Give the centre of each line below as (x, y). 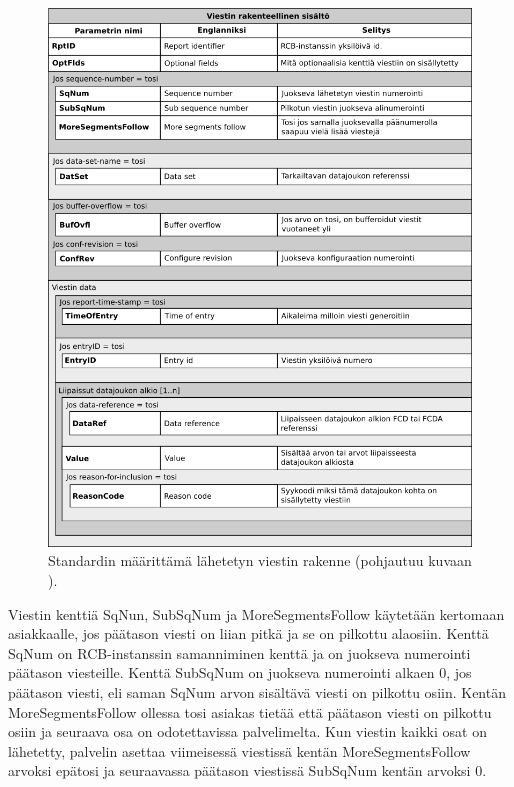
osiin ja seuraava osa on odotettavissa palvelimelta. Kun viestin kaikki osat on (247, 731)
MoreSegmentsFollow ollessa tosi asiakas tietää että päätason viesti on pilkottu (250, 711)
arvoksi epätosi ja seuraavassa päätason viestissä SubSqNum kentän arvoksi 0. (247, 770)
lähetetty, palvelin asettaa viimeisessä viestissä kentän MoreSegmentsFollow (239, 750)
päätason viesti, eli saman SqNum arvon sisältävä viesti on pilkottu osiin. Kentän (257, 692)
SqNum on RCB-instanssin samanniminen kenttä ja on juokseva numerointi (239, 652)
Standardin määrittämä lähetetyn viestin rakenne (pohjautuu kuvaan (260, 560)
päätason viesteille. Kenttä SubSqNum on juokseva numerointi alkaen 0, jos (240, 672)
